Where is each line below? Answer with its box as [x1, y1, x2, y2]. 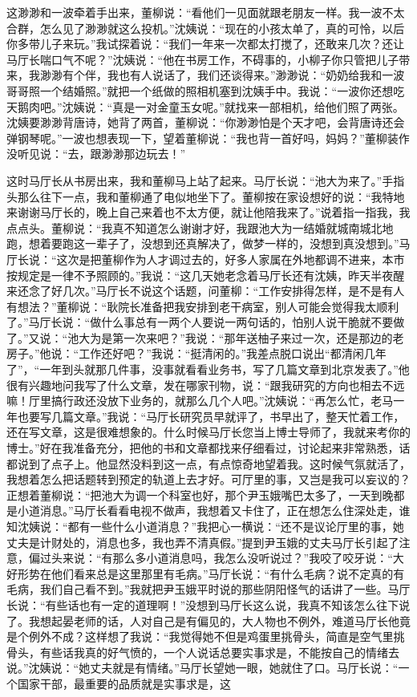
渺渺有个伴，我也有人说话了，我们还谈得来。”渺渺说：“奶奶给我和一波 [39, 67, 405, 83]
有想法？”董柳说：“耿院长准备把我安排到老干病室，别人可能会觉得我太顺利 [6, 298, 399, 314]
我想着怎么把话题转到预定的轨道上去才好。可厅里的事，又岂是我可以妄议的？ [6, 471, 411, 488]
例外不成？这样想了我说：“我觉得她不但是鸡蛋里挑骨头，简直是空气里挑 [28, 628, 405, 645]
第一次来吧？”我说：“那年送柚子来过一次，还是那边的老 [112, 329, 404, 346]
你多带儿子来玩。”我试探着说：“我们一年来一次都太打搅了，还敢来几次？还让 [6, 35, 405, 52]
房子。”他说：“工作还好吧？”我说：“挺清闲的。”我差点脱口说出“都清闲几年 [6, 345, 387, 362]
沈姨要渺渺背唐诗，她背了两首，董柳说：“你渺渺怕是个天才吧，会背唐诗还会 [6, 114, 405, 131]
